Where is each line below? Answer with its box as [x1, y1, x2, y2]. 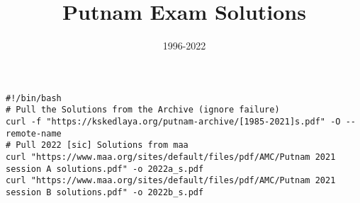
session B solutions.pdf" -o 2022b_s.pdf [6, 187, 204, 197]
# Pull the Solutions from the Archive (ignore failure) [6, 105, 280, 115]
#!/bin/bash [6, 93, 62, 103]
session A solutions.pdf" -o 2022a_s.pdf [6, 163, 204, 174]
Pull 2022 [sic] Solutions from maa [16, 140, 189, 151]
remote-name [6, 128, 62, 139]
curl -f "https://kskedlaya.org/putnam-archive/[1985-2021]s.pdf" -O [6, 117, 341, 127]
